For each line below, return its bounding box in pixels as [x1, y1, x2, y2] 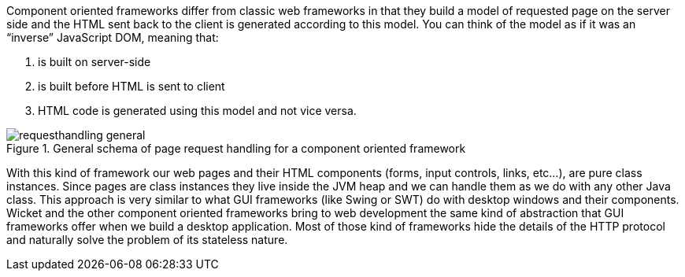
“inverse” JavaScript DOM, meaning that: [6, 31, 219, 44]
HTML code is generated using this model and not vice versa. [38, 104, 357, 117]
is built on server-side [38, 55, 151, 68]
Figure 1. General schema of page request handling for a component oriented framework [6, 142, 466, 155]
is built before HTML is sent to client [38, 79, 225, 93]
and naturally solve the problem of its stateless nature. [6, 233, 288, 246]
